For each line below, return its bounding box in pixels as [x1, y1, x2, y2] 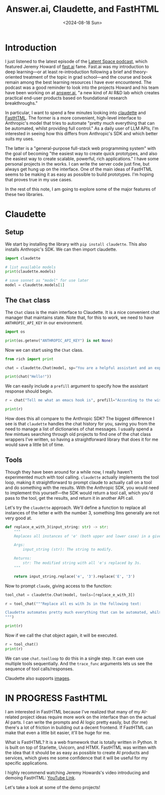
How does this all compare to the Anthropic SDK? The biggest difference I [5, 416, 155, 421]
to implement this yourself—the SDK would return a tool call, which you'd [5, 490, 153, 496]
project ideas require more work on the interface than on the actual [20, 714, 156, 720]
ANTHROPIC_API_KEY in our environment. [5, 319, 83, 325]
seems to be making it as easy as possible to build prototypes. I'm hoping [5, 171, 154, 177]
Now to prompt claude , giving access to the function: [5, 583, 112, 589]
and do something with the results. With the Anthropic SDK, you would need [5, 484, 159, 490]
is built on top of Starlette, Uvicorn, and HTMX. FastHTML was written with [5, 744, 156, 750]
